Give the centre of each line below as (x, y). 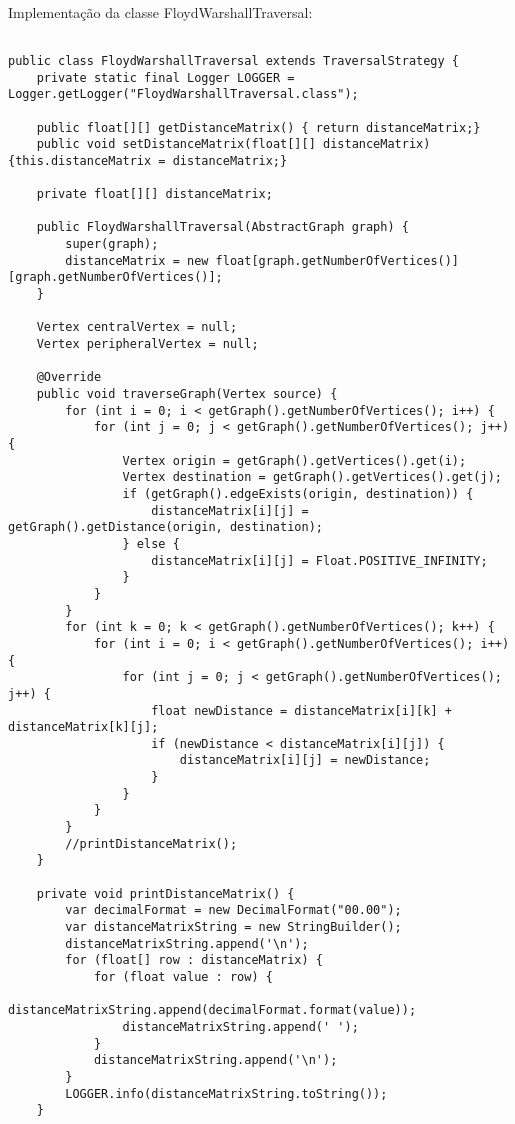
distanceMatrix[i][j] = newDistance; (305, 760)
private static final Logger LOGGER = (165, 77)
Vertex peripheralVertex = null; (147, 344)
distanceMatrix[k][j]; (83, 727)
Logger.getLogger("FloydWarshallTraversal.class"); (183, 94)
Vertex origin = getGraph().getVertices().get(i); (294, 460)
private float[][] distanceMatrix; (154, 194)
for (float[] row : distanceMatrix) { (194, 960)
